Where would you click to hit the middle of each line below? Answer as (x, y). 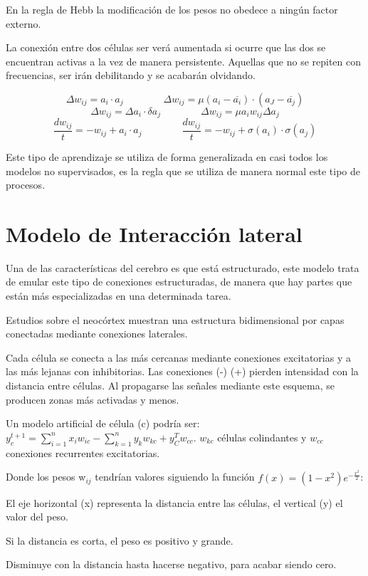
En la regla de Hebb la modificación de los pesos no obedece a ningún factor (172, 9)
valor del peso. (37, 517)
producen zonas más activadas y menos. (93, 399)
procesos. (26, 185)
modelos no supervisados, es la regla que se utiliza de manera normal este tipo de (183, 171)
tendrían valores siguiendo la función (175, 477)
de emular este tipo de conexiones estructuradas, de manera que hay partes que (179, 282)
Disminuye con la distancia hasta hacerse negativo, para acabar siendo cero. (171, 564)
